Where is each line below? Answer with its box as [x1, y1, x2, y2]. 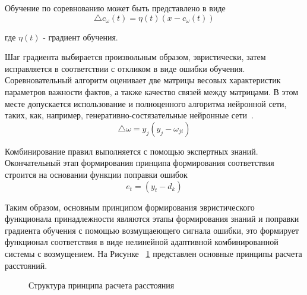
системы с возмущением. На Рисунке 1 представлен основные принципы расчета [5, 247, 302, 259]
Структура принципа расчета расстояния [29, 279, 175, 291]
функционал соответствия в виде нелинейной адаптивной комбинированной [5, 236, 278, 248]
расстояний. [5, 259, 48, 271]
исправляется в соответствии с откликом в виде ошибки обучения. [5, 62, 245, 74]
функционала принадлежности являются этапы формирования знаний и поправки [5, 212, 299, 225]
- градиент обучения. [43, 30, 118, 43]
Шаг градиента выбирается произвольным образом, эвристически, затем [5, 51, 266, 63]
